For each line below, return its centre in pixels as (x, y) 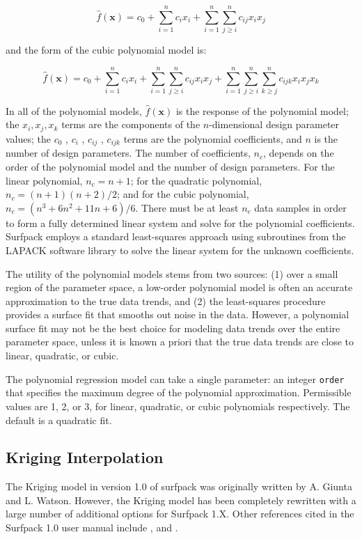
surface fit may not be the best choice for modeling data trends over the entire (173, 328)
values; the (29, 138)
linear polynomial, (44, 180)
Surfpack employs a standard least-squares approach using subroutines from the (176, 236)
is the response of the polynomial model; (262, 110)
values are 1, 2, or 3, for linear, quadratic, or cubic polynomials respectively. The (178, 406)
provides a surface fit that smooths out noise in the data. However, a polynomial (178, 314)
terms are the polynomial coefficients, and (213, 138)
